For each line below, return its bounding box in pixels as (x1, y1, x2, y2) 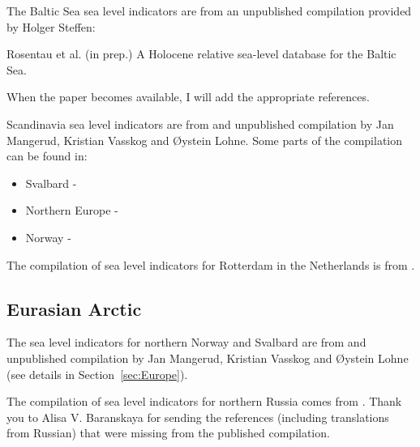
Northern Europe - (25, 202, 118, 219)
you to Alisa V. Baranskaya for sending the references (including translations (6, 408, 389, 425)
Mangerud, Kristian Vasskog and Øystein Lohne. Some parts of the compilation (6, 131, 403, 148)
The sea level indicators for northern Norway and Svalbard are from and (6, 334, 366, 351)
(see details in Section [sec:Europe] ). (6, 365, 188, 382)
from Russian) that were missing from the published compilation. (6, 424, 330, 441)
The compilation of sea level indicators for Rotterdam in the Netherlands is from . (6, 256, 415, 273)
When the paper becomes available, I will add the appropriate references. (6, 88, 370, 105)
